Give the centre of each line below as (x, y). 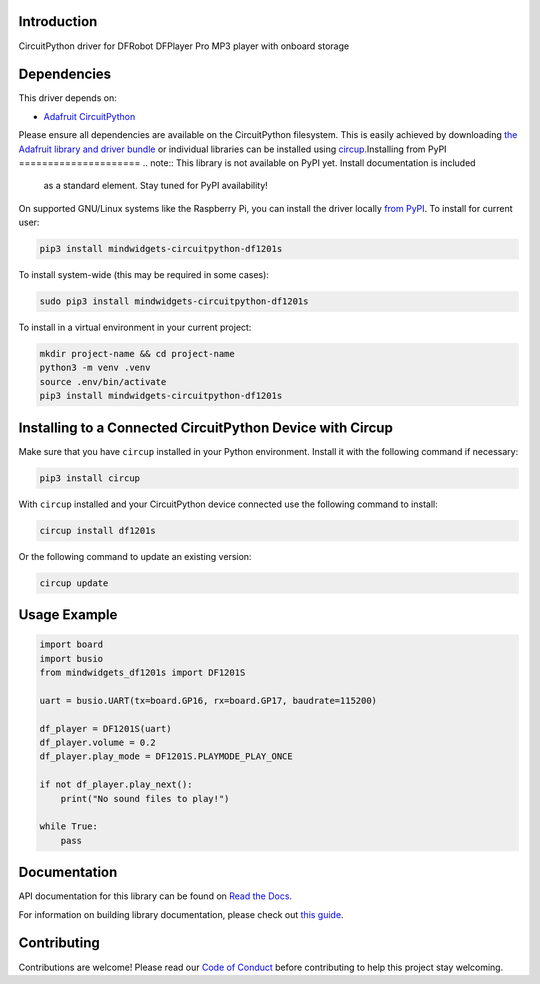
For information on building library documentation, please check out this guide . (181, 914)
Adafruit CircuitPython (89, 116)
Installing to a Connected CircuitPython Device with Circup (206, 427)
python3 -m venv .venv (95, 368)
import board (71, 644)
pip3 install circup (89, 478)
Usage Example (68, 615)
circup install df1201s (98, 530)
